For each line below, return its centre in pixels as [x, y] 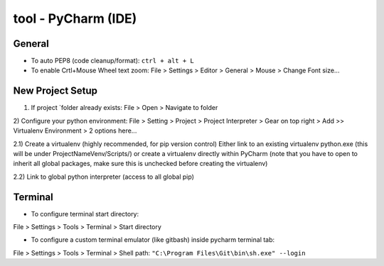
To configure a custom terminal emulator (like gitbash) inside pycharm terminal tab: [153, 240]
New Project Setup [55, 91]
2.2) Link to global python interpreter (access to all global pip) [104, 177]
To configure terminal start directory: [85, 214]
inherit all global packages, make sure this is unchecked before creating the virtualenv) [140, 164]
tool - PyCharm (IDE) [75, 18]
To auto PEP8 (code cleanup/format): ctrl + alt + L [113, 61]
